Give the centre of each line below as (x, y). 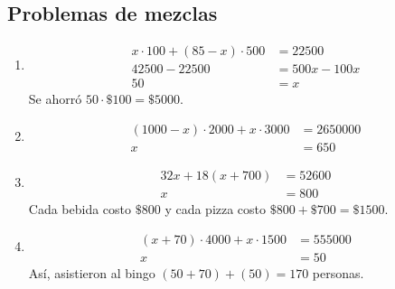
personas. (338, 272)
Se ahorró (55, 99)
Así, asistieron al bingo (92, 272)
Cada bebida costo (80, 209)
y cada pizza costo (216, 209)
